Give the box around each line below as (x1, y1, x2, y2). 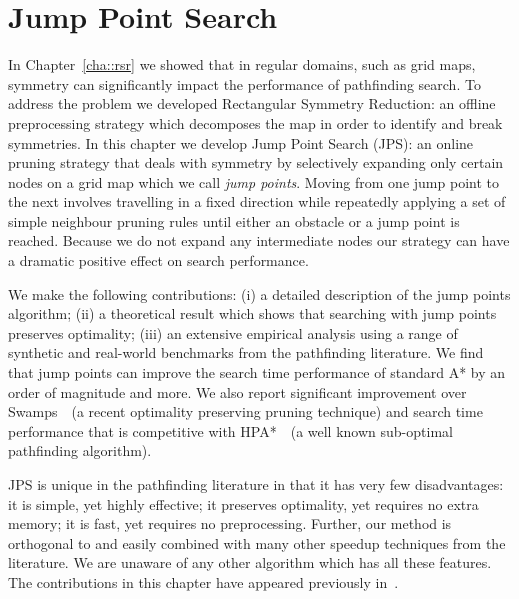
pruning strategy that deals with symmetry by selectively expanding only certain (8, 152, 504, 173)
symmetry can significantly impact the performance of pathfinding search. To (8, 73, 481, 94)
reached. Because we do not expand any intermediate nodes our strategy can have (8, 230, 510, 251)
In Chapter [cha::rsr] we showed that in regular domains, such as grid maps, (8, 54, 476, 75)
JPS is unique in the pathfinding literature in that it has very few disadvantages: (8, 474, 504, 494)
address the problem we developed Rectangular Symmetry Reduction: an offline (8, 93, 496, 114)
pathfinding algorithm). (8, 440, 152, 461)
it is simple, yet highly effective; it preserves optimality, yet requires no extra (8, 493, 479, 514)
